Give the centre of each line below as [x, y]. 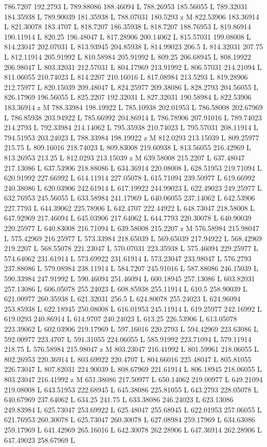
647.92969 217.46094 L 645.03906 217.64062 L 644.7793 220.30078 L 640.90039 [128, 218]
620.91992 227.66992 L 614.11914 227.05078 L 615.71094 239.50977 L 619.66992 [130, 178]
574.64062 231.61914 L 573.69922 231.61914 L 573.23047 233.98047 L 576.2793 [128, 258]
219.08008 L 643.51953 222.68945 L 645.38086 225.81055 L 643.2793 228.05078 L [131, 389]
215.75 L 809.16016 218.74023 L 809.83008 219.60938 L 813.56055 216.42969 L [128, 147]
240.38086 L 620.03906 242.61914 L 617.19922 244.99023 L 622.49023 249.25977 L [133, 187]
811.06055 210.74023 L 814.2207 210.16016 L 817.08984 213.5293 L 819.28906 [126, 77]
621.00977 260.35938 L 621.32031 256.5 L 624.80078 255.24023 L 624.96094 [122, 299]
